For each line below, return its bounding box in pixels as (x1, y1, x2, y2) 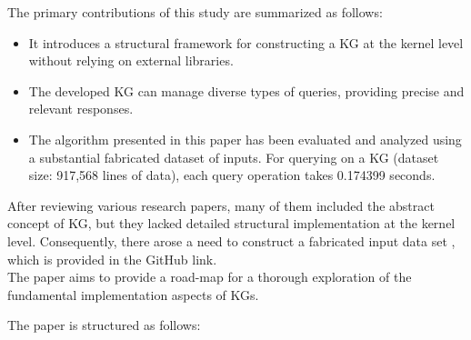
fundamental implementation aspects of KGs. (7, 285, 259, 304)
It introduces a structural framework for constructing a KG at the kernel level (28, 33, 464, 52)
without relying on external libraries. (28, 51, 234, 70)
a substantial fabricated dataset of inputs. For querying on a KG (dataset (28, 147, 439, 166)
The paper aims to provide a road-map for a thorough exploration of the (7, 267, 412, 286)
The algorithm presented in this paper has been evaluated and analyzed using (28, 129, 462, 148)
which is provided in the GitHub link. (7, 249, 217, 268)
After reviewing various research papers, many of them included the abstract (7, 195, 435, 215)
